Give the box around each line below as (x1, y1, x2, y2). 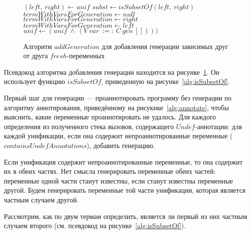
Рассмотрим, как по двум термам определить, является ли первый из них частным (4, 211, 248, 221)
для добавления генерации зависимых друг (101, 41, 228, 51)
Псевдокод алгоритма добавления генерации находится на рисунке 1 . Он (4, 67, 219, 77)
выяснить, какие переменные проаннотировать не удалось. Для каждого (4, 112, 216, 122)
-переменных (67, 50, 105, 61)
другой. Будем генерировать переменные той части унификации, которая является (4, 185, 246, 195)
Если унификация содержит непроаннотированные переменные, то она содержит (4, 156, 243, 167)
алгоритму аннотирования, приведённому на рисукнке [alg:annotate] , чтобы (4, 102, 229, 112)
